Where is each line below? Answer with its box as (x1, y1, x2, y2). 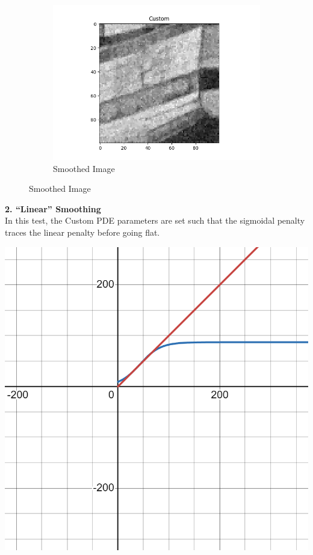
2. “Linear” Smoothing (5, 202, 101, 215)
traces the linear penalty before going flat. (5, 225, 160, 238)
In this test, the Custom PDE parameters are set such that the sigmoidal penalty (5, 214, 305, 227)
